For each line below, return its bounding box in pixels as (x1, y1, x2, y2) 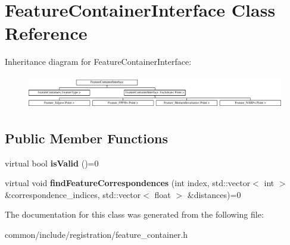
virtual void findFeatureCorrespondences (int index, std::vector (5, 177, 251, 189)
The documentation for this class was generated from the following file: (5, 208, 264, 221)
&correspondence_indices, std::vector (5, 188, 141, 200)
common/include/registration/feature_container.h (5, 228, 188, 240)
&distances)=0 (187, 188, 241, 200)
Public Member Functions (5, 128, 168, 147)
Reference (5, 21, 88, 45)
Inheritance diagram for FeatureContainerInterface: (5, 55, 192, 68)
